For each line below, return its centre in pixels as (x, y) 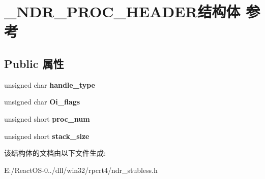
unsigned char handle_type (50, 84)
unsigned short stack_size (47, 136)
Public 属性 (34, 63)
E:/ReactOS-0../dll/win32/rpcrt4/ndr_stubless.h (81, 170)
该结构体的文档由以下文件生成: (55, 153)
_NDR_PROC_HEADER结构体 (122, 11)
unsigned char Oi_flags (42, 102)
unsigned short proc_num (47, 118)
